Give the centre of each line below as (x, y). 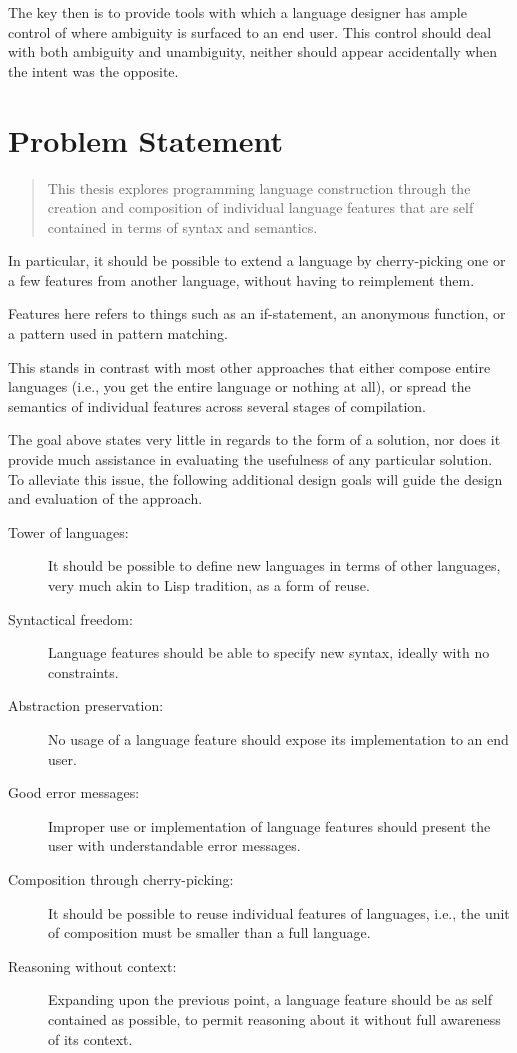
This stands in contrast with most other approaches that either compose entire (249, 366)
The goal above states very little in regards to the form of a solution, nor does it (254, 439)
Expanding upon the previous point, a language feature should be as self (270, 999)
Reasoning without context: (92, 965)
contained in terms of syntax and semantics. (182, 226)
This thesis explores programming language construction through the (259, 187)
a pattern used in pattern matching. (118, 333)
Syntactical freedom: (70, 618)
